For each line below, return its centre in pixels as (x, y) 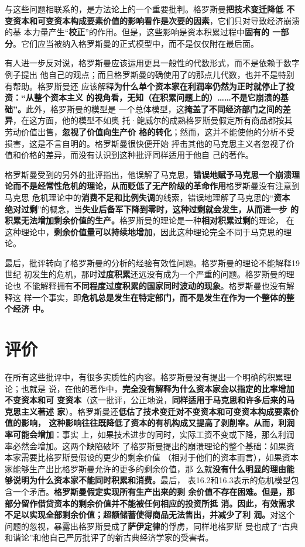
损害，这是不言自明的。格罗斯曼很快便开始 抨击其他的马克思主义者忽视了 (145, 143)
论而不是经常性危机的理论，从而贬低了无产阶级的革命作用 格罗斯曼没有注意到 (152, 186)
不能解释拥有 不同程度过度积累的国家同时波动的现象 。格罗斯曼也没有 (155, 286)
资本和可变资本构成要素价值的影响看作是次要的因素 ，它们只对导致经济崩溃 (156, 20)
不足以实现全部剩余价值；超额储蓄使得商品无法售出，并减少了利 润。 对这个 (150, 515)
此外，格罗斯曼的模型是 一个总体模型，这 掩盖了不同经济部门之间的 (154, 109)
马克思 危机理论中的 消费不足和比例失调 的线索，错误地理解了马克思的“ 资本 (148, 197)
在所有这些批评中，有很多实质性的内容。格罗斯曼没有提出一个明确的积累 (144, 376)
